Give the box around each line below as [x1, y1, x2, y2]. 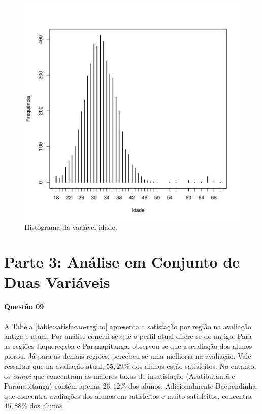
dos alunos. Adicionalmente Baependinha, [128, 380, 258, 391]
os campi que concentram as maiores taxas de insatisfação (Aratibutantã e [4, 370, 235, 381]
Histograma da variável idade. [24, 221, 117, 232]
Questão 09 [4, 301, 44, 312]
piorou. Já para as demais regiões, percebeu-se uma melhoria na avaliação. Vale [4, 350, 251, 361]
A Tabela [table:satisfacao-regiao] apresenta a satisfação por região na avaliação [4, 320, 252, 331]
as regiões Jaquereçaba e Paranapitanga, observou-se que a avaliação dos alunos [4, 340, 252, 351]
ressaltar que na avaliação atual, [4, 360, 104, 371]
